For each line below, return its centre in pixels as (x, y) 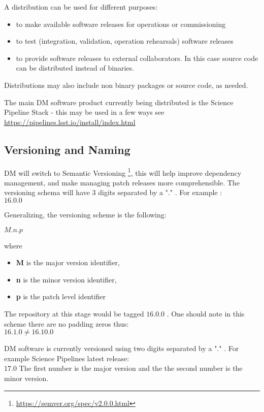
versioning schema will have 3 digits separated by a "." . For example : (113, 192)
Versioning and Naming (67, 149)
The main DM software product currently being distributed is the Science (119, 102)
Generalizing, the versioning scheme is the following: (85, 214)
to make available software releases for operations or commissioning (121, 24)
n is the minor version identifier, (66, 279)
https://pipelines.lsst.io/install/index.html (70, 122)
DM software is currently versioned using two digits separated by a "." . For (122, 348)
